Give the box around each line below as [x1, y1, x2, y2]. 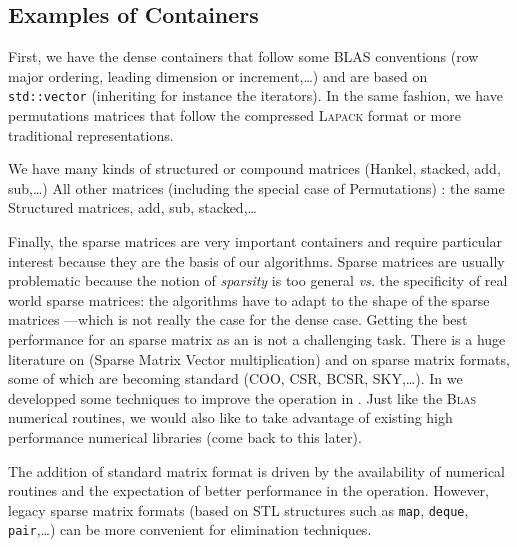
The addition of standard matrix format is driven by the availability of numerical [8, 460, 506, 481]
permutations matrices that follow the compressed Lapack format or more [8, 105, 461, 126]
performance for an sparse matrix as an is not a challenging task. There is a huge [8, 329, 506, 350]
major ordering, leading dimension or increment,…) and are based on [8, 65, 428, 86]
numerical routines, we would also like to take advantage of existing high [8, 407, 453, 428]
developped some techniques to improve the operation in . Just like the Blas [8, 387, 476, 408]
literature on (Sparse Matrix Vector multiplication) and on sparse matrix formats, [8, 348, 510, 369]
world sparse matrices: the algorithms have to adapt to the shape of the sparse [8, 289, 490, 310]
